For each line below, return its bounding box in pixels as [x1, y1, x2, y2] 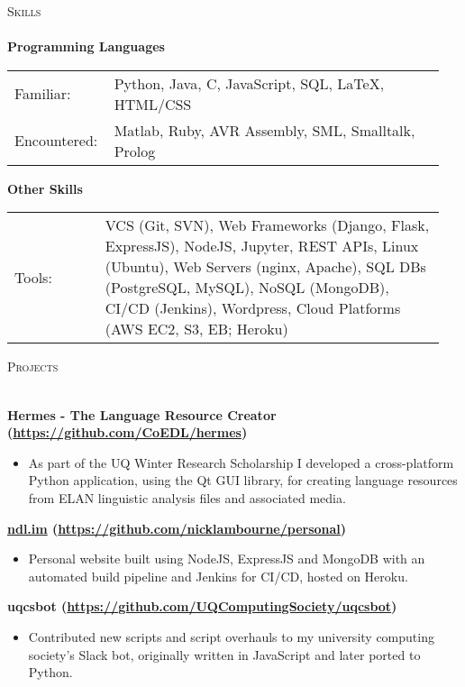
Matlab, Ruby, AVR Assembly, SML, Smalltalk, [114, 119, 415, 141]
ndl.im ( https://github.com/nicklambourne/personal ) [7, 518, 347, 537]
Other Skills [7, 179, 83, 197]
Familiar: [14, 83, 71, 105]
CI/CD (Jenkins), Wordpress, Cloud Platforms [105, 298, 401, 319]
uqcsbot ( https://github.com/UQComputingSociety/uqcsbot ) [7, 597, 397, 616]
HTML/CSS [114, 93, 192, 114]
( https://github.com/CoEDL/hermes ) [7, 423, 248, 442]
